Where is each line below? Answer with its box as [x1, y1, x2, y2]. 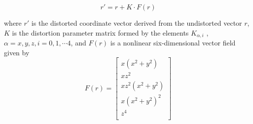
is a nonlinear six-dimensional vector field [110, 38, 236, 48]
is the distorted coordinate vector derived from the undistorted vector [31, 18, 242, 28]
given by [4, 47, 30, 57]
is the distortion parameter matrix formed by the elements [12, 27, 189, 38]
